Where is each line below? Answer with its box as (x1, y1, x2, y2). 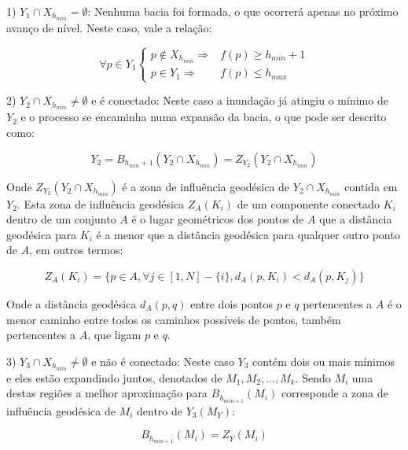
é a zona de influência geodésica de (122, 178, 290, 194)
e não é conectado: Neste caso (91, 352, 234, 369)
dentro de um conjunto (6, 211, 116, 227)
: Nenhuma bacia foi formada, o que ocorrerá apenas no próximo (87, 3, 399, 19)
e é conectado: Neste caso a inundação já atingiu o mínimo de (91, 92, 388, 109)
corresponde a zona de (281, 385, 388, 401)
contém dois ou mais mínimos (252, 352, 395, 369)
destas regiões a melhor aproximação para (6, 385, 208, 401)
